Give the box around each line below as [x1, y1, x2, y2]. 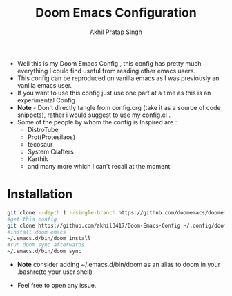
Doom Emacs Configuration [35, 5, 197, 21]
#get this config [7, 216, 57, 223]
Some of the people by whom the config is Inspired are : [17, 118, 177, 126]
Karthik [27, 154, 48, 163]
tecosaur [27, 140, 53, 148]
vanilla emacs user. [17, 81, 72, 89]
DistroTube [27, 125, 59, 133]
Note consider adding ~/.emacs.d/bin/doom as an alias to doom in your [17, 261, 221, 268]
